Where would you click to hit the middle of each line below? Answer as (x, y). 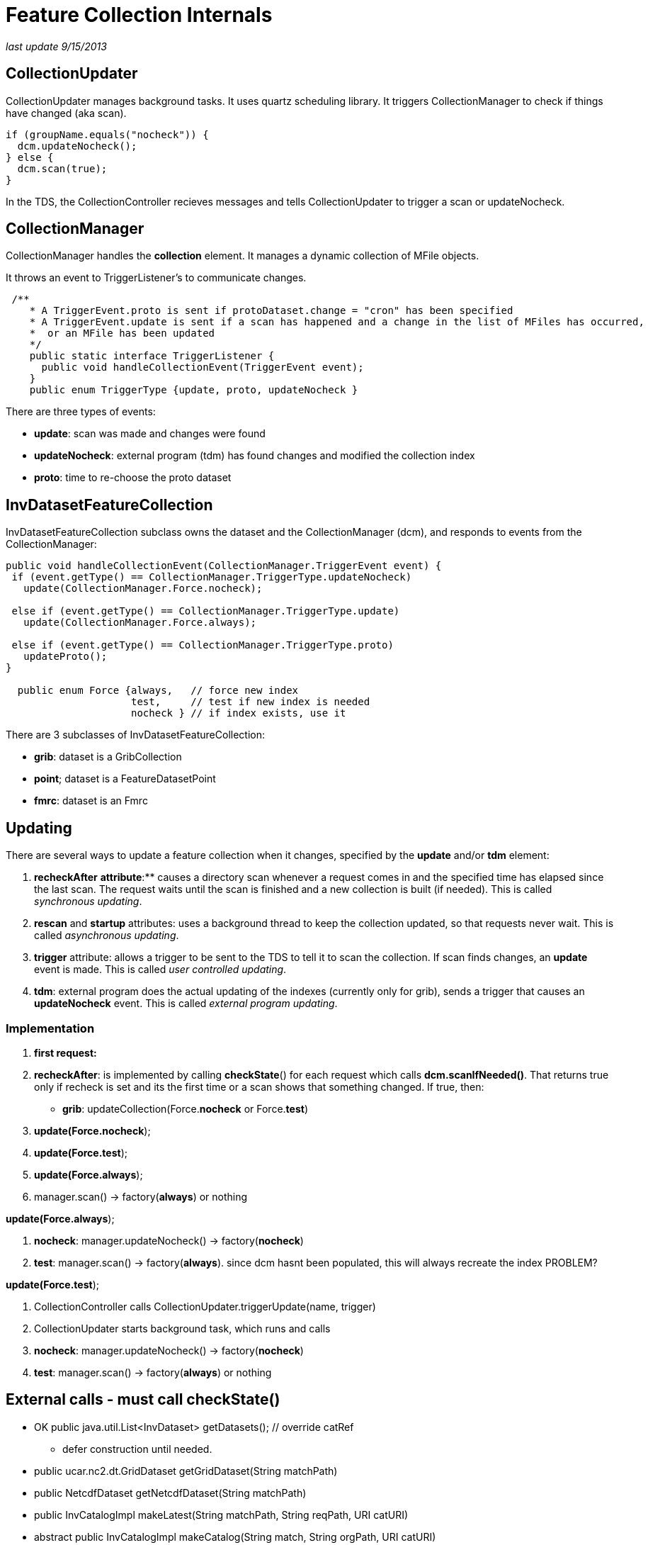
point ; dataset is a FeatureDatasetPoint (125, 779)
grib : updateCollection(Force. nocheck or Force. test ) (186, 1108)
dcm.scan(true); (62, 168)
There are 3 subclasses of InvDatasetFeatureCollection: (136, 735)
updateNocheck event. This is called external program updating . (186, 1004)
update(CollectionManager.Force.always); (140, 623)
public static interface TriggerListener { (152, 356)
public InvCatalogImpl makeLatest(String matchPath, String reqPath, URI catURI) (221, 1515)
